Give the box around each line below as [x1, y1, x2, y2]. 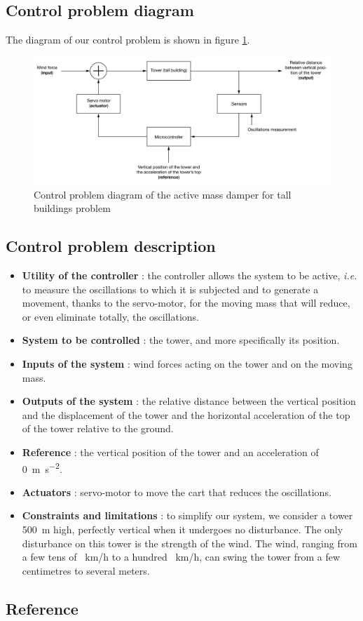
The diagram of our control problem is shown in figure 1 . [6, 32, 250, 47]
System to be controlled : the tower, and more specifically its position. [22, 333, 340, 347]
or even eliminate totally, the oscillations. [22, 309, 199, 323]
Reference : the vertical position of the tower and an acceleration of [22, 444, 319, 459]
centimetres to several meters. [22, 563, 150, 577]
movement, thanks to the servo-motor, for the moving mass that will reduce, [22, 295, 350, 310]
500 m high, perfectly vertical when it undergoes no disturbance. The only [22, 521, 343, 536]
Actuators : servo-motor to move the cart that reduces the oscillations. [22, 484, 331, 499]
